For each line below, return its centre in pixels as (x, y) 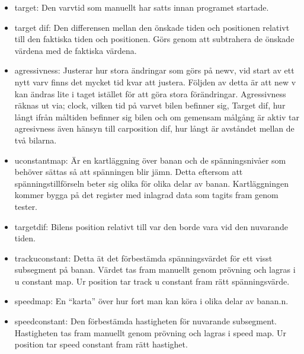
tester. (26, 206)
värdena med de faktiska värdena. (76, 50)
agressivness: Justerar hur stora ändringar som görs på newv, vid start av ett (154, 70)
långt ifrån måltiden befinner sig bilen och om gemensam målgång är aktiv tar (157, 117)
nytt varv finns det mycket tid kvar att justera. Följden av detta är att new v (155, 82)
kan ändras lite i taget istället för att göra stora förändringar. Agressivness (150, 93)
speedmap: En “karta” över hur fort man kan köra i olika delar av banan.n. (151, 301)
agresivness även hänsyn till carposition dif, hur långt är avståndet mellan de (154, 128)
